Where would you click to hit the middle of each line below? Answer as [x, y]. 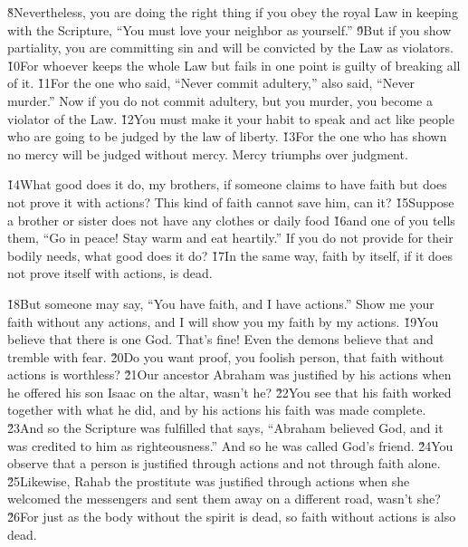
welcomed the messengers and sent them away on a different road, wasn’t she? [224, 499]
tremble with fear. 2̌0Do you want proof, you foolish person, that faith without [226, 356]
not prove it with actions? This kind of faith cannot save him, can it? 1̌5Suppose [231, 202]
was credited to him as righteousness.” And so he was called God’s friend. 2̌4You [230, 445]
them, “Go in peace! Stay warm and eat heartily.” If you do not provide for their [230, 238]
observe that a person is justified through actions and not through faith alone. [224, 463]
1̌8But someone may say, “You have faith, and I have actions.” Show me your [221, 303]
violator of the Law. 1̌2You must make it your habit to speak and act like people [231, 118]
